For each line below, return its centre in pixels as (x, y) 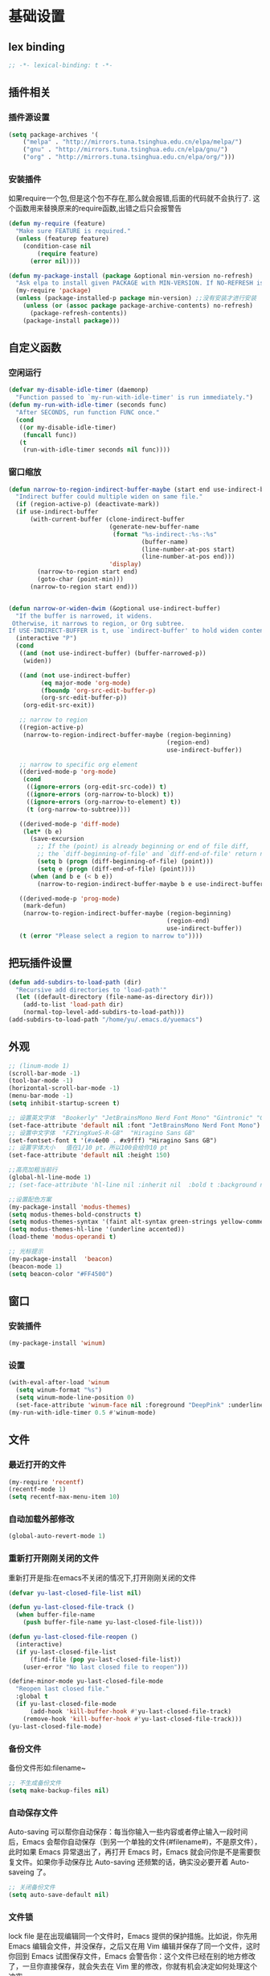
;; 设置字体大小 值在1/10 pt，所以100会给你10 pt (88, 1148)
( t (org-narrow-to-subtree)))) (78, 809)
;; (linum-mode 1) (39, 1066)
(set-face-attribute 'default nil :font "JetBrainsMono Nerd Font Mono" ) (135, 1125)
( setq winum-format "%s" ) (59, 1390)
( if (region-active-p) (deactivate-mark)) (88, 505)
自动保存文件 (33, 1812)
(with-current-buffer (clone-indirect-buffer (107, 520)
